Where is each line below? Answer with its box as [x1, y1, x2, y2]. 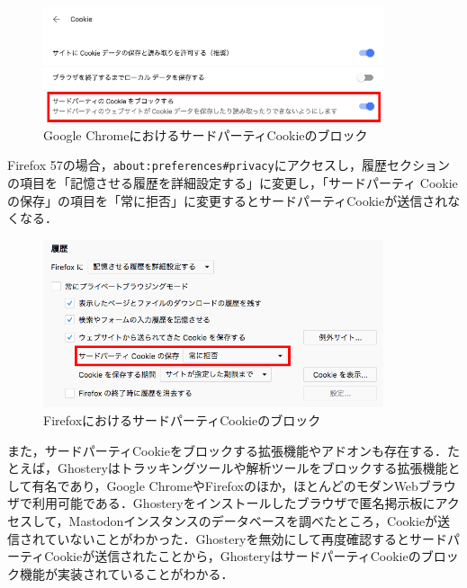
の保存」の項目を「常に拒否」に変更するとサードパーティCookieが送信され [7, 191, 448, 209]
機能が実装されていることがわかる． [19, 564, 234, 583]
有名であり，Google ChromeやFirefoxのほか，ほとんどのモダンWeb [31, 476, 418, 494]
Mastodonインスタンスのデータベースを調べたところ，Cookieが [68, 511, 438, 530]
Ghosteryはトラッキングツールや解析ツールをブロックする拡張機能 [57, 459, 448, 477]
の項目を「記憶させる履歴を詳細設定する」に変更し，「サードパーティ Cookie [7, 174, 458, 192]
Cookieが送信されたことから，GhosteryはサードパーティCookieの [44, 547, 421, 566]
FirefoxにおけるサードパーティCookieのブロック [43, 410, 321, 429]
